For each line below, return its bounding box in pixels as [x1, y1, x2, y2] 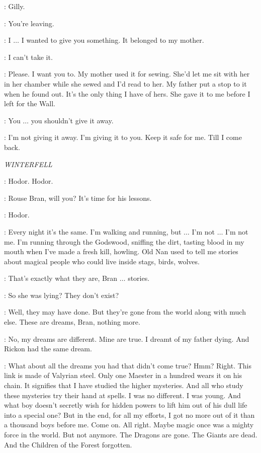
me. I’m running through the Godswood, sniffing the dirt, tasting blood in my [4, 236, 244, 247]
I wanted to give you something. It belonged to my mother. [21, 35, 204, 45]
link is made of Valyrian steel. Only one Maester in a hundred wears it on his [4, 370, 242, 381]
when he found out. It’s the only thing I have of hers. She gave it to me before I [4, 88, 250, 99]
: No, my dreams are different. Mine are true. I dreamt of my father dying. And [4, 333, 249, 344]
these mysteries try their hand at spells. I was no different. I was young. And [4, 390, 241, 400]
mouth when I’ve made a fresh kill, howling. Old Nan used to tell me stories [4, 246, 238, 257]
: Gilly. [4, 1, 25, 11]
